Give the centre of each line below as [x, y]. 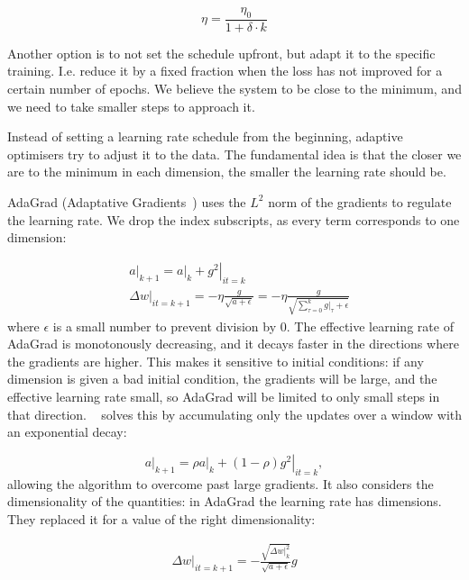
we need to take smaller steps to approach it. [131, 106]
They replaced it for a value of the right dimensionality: [161, 518]
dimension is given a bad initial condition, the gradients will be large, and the [222, 379]
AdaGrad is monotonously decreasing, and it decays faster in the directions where [233, 344]
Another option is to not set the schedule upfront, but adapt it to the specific [221, 53]
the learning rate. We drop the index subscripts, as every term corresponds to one [234, 219]
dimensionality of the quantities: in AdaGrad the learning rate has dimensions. [225, 501]
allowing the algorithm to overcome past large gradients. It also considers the [221, 483]
